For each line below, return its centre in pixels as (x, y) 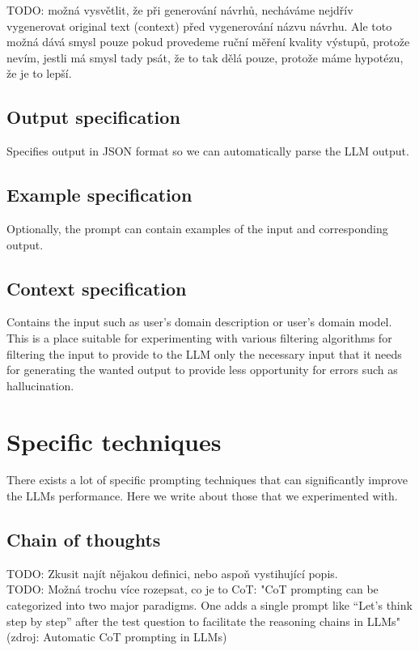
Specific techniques (114, 441)
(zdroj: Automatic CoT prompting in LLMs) (117, 637)
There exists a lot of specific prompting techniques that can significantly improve (207, 480)
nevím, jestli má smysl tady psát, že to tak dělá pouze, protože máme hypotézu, (205, 57)
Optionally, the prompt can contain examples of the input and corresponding (197, 228)
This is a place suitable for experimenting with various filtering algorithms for (199, 337)
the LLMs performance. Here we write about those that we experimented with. (202, 496)
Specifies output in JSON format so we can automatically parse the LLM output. (208, 151)
